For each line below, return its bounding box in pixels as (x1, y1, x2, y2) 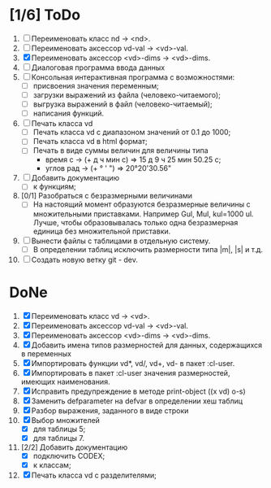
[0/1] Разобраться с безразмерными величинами (20, 191, 193, 201)
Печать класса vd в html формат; (32, 137, 148, 146)
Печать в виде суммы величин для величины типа (32, 146, 209, 155)
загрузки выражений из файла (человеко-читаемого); (32, 90, 222, 99)
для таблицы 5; (32, 424, 86, 434)
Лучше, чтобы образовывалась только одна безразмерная (32, 217, 239, 227)
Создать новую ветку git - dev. (31, 255, 139, 264)
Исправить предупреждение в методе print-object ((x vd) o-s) (31, 386, 246, 396)
